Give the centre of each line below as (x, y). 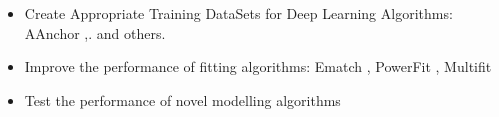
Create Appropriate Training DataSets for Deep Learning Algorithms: (238, 13)
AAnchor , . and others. (95, 32)
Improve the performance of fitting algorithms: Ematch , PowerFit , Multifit (258, 66)
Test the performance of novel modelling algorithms (182, 99)
